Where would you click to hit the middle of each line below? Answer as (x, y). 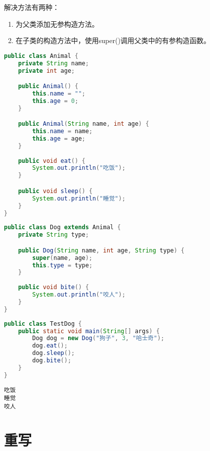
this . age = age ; (59, 138)
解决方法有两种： (32, 7)
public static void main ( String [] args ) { (89, 331)
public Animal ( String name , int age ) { (84, 124)
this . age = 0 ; (55, 101)
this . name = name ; (63, 131)
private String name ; (53, 63)
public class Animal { (41, 56)
